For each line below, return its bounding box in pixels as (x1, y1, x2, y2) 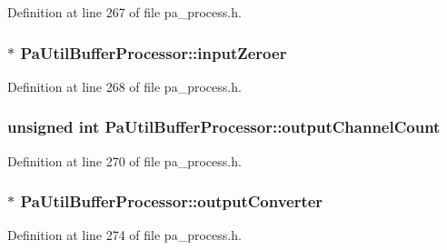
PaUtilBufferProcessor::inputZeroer (20, 41, 287, 64)
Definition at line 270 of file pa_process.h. (7, 151, 242, 170)
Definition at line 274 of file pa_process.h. (7, 225, 242, 245)
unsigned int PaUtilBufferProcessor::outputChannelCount (7, 115, 441, 138)
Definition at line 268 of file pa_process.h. (7, 76, 242, 95)
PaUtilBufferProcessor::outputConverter (20, 190, 323, 213)
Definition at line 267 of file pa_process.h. (7, 3, 242, 21)
